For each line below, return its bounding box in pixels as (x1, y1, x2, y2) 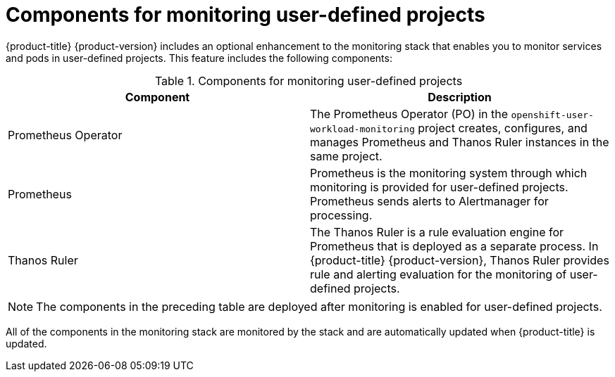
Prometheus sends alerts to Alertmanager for (310, 193, 549, 208)
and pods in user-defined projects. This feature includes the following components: (6, 51, 392, 64)
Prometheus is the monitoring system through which (310, 165, 588, 180)
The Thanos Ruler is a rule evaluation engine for (310, 224, 564, 239)
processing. (310, 207, 373, 222)
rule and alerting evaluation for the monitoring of (310, 267, 567, 281)
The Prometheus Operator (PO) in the (310, 106, 508, 121)
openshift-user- (511, 109, 594, 120)
